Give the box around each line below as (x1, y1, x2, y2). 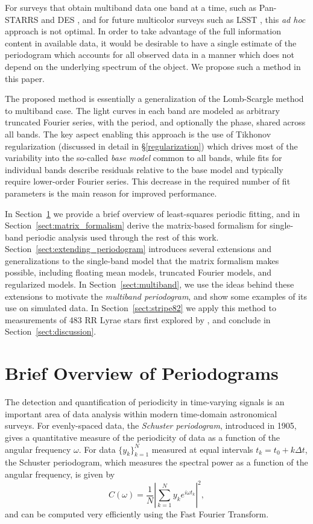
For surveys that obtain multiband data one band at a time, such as (5, 1, 257, 13)
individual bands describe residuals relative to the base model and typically (5, 163, 283, 175)
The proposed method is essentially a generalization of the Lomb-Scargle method (5, 92, 304, 105)
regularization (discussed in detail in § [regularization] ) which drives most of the (5, 139, 298, 152)
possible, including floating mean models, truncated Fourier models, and (5, 266, 272, 279)
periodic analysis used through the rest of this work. (26, 230, 219, 243)
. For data (78, 443, 116, 455)
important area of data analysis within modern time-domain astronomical (5, 407, 277, 420)
